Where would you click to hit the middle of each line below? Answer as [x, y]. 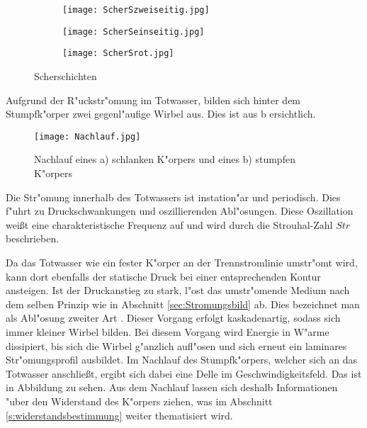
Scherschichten [66, 75]
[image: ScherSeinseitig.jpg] [134, 32]
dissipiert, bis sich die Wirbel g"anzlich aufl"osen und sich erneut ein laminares [176, 345]
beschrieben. [33, 238]
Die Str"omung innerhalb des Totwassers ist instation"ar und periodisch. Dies [173, 197]
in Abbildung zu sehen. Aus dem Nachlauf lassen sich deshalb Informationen [172, 387]
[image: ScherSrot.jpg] [118, 53]
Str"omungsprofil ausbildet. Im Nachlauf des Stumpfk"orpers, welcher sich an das [182, 360]
